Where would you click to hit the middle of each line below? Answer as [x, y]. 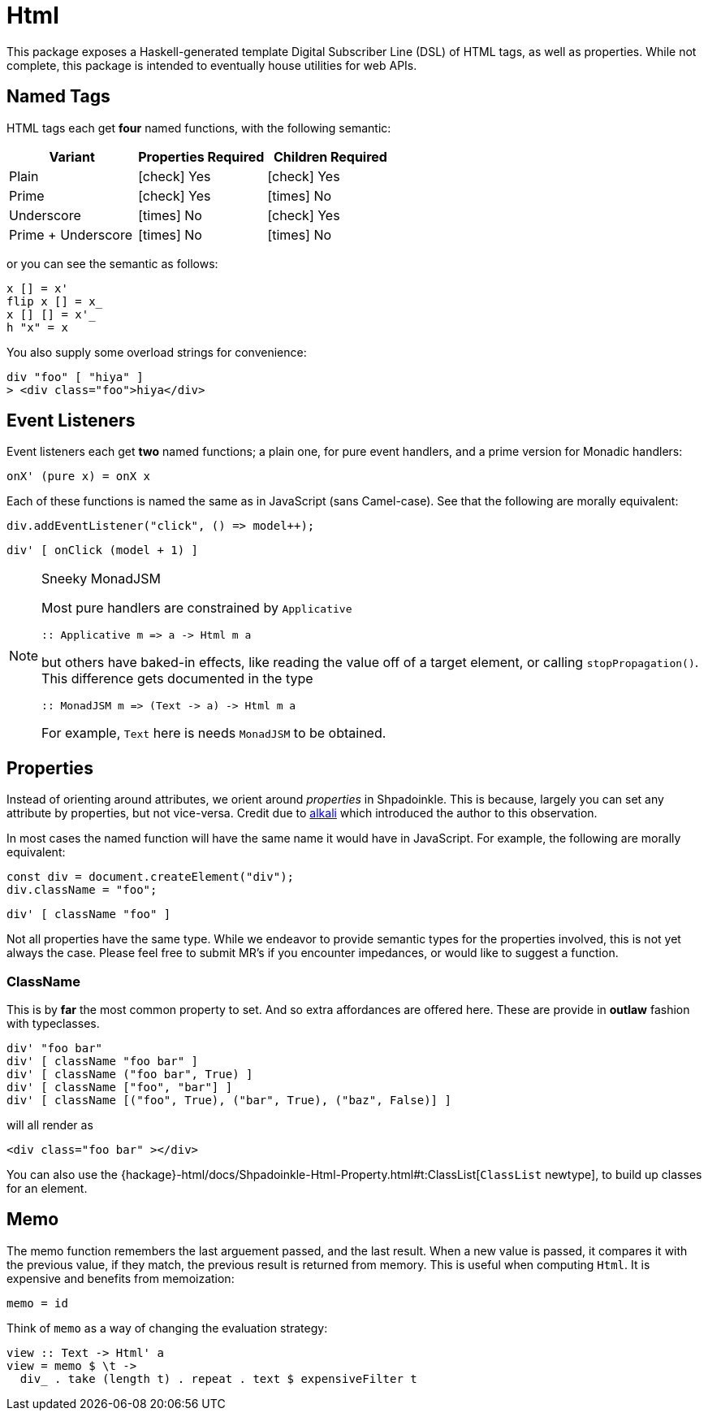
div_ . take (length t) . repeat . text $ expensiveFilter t [218, 1378]
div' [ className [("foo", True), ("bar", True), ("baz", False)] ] [229, 1101]
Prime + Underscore [71, 234]
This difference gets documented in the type [177, 679]
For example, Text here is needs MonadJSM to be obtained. [214, 733]
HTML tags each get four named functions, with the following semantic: [199, 128]
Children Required [330, 156]
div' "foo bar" [55, 1049]
